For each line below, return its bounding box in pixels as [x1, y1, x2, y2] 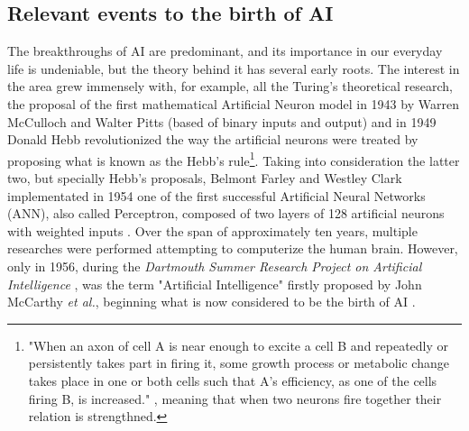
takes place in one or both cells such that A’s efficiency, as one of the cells [28, 371, 437, 390]
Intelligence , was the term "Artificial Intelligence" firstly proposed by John [7, 274, 422, 293]
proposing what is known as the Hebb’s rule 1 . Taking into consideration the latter [7, 148, 460, 170]
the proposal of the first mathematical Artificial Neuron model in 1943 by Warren [7, 94, 459, 113]
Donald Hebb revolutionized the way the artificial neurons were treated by [7, 130, 418, 149]
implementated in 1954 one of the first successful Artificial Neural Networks [7, 186, 426, 205]
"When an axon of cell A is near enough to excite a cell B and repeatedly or [28, 335, 449, 354]
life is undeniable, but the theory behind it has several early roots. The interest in [7, 59, 460, 78]
